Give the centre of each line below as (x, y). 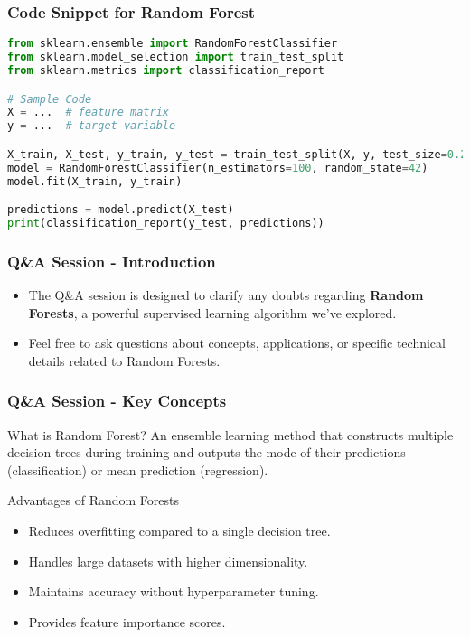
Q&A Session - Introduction (112, 261)
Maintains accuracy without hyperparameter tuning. (174, 591)
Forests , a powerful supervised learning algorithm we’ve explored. (212, 312)
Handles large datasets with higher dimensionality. (168, 561)
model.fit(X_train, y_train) (95, 181)
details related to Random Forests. (124, 360)
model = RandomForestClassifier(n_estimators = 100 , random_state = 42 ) (218, 168)
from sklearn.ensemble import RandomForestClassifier (173, 44)
